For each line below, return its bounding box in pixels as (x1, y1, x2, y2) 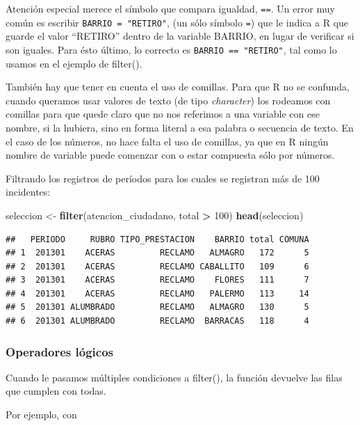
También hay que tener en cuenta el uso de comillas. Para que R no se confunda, (6, 79, 350, 94)
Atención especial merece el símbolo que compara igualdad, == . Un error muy (6, 1, 335, 15)
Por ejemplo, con (6, 407, 77, 422)
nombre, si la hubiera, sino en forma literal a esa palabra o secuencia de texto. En (6, 120, 354, 134)
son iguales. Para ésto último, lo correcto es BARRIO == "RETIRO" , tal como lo (6, 42, 337, 56)
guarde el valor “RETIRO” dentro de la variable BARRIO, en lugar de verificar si (6, 29, 354, 43)
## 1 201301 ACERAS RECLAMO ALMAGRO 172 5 (6, 248, 309, 258)
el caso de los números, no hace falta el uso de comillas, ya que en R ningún (6, 134, 329, 148)
